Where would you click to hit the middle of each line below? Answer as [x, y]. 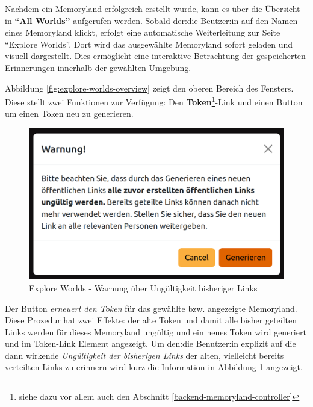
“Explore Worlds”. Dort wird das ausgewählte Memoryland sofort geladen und [149, 44]
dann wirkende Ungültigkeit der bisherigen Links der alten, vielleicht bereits [144, 355]
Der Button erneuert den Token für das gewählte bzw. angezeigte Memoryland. [151, 308]
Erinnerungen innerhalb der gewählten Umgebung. [98, 67]
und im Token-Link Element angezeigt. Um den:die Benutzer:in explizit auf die [150, 343]
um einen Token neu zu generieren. [69, 113]
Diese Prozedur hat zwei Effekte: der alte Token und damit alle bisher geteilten [151, 320]
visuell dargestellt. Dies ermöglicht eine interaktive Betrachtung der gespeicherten [155, 56]
